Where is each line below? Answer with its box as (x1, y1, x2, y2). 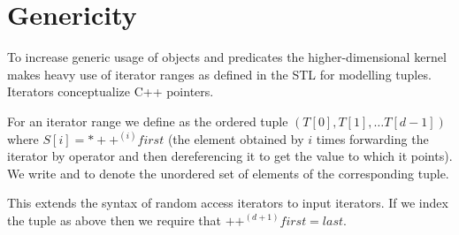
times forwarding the (316, 129, 429, 148)
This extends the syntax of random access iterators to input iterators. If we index (7, 193, 448, 212)
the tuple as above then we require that (7, 210, 222, 229)
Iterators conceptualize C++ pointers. (7, 82, 214, 101)
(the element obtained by (167, 129, 304, 148)
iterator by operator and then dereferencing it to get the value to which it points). (7, 147, 453, 165)
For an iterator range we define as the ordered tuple (7, 111, 288, 130)
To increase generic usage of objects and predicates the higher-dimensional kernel (7, 48, 447, 66)
